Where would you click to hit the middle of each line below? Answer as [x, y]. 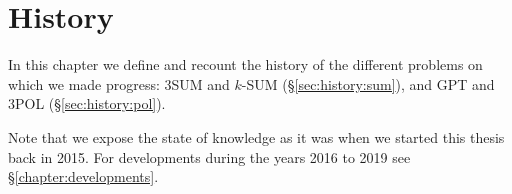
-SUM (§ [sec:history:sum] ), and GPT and [368, 83]
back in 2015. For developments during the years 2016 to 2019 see [209, 156]
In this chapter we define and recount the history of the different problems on [245, 64]
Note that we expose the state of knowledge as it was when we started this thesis [256, 136]
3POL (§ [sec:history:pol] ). [87, 103]
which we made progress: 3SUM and [119, 83]
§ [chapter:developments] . [83, 176]
